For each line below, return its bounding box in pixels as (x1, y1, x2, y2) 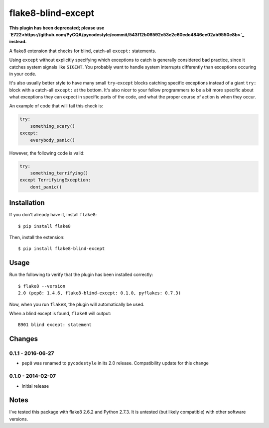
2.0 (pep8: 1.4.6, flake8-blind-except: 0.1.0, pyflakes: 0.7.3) (18, 290, 181, 296)
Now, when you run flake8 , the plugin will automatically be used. (9, 301, 144, 307)
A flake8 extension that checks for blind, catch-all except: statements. (9, 48, 156, 54)
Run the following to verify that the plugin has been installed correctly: (9, 271, 153, 278)
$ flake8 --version (18, 283, 66, 289)
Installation (9, 199, 45, 207)
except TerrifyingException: (19, 177, 91, 183)
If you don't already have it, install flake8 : (9, 212, 97, 218)
